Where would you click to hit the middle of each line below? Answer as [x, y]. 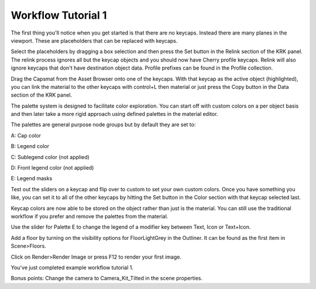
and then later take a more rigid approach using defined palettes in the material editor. [114, 114]
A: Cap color [26, 135]
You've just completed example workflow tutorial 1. [72, 267]
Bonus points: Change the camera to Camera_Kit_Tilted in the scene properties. [107, 278]
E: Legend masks [32, 178]
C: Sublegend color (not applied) [50, 157]
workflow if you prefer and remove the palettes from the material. [90, 216]
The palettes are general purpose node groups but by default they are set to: [103, 125]
